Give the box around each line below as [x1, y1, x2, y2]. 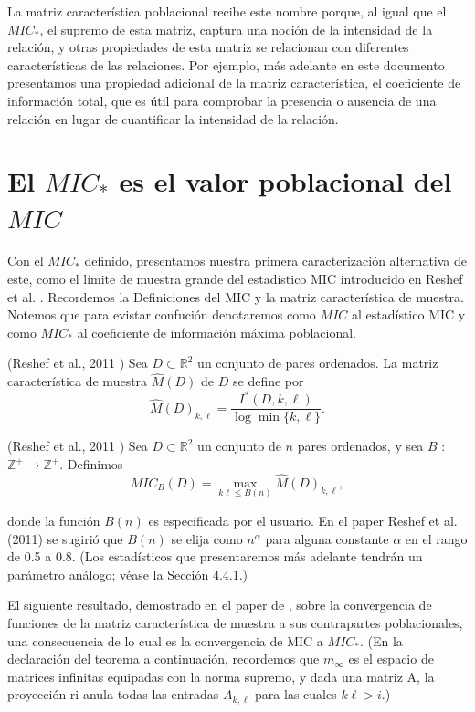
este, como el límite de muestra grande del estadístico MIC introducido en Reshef [7, 269, 463, 288]
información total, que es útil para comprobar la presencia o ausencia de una [7, 90, 437, 110]
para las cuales [255, 685, 337, 704]
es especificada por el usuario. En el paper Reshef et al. [148, 511, 458, 530]
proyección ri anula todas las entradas [7, 685, 219, 704]
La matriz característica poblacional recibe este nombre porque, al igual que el [7, 2, 447, 20]
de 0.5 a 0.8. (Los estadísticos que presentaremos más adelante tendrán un [7, 547, 423, 566]
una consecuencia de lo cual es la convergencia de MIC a [7, 631, 323, 650]
